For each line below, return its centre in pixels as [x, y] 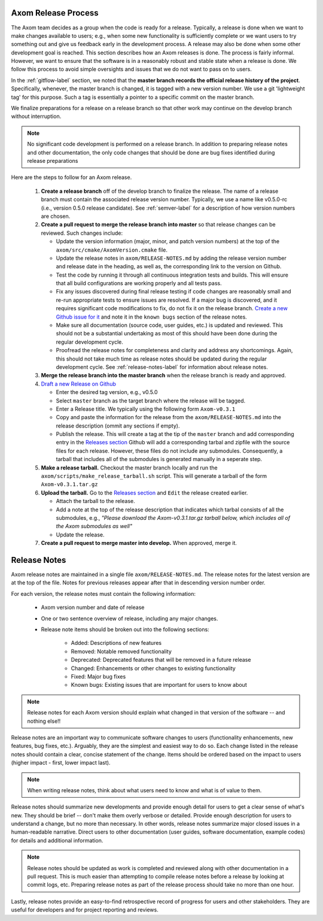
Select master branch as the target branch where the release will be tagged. [150, 401]
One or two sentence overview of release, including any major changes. [129, 618]
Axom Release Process [55, 13]
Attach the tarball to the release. [96, 501]
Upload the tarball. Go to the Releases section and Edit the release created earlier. [144, 493]
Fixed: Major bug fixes [98, 676]
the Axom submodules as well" [94, 526]
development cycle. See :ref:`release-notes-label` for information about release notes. [162, 367]
